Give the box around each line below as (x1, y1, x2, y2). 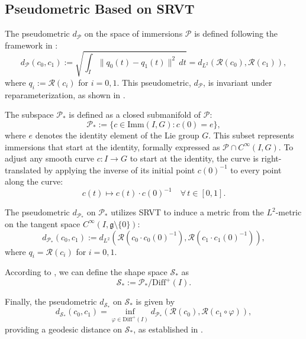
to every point (230, 163, 282, 176)
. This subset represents (208, 128, 294, 141)
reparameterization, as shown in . (5, 88, 125, 101)
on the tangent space (5, 217, 80, 230)
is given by (136, 295, 175, 308)
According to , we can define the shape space (5, 266, 168, 278)
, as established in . (133, 322, 203, 335)
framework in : (5, 38, 58, 51)
